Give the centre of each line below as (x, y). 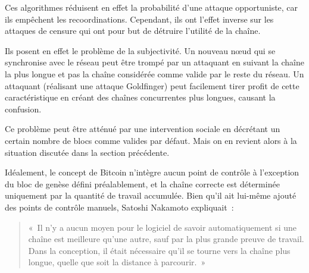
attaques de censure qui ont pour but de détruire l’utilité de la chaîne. (133, 31)
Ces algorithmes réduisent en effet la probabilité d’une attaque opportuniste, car (152, 7)
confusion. (23, 109)
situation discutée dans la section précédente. (87, 152)
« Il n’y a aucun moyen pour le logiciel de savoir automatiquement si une (162, 227)
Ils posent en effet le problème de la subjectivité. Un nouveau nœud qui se (140, 50)
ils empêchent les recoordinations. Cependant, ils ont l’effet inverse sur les (139, 19)
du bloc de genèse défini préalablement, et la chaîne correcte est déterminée (142, 183)
